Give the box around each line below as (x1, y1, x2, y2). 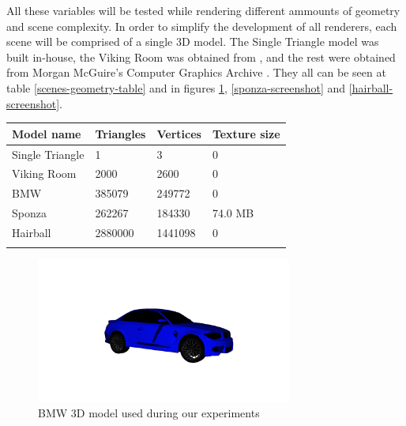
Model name (12, 125, 81, 141)
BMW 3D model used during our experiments (38, 405, 260, 421)
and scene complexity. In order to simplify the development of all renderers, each (6, 17, 397, 34)
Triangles (95, 125, 146, 141)
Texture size (212, 125, 280, 141)
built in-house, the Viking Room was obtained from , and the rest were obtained (6, 48, 396, 65)
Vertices (156, 125, 201, 141)
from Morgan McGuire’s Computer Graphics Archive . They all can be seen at (6, 64, 386, 81)
